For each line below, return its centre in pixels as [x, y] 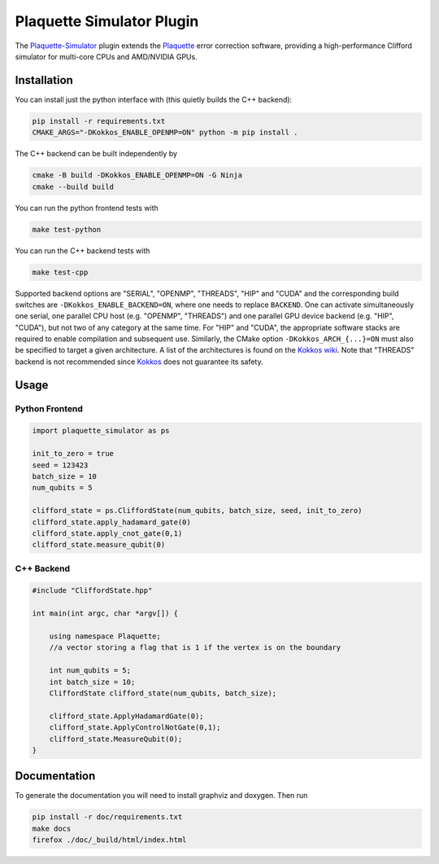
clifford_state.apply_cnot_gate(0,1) [107, 533]
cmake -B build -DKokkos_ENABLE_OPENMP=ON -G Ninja [137, 175]
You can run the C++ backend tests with [83, 250]
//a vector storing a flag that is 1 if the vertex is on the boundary [195, 648]
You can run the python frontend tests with [87, 208]
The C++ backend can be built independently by [96, 154]
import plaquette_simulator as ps [101, 431]
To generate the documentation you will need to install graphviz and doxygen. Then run [161, 796]
